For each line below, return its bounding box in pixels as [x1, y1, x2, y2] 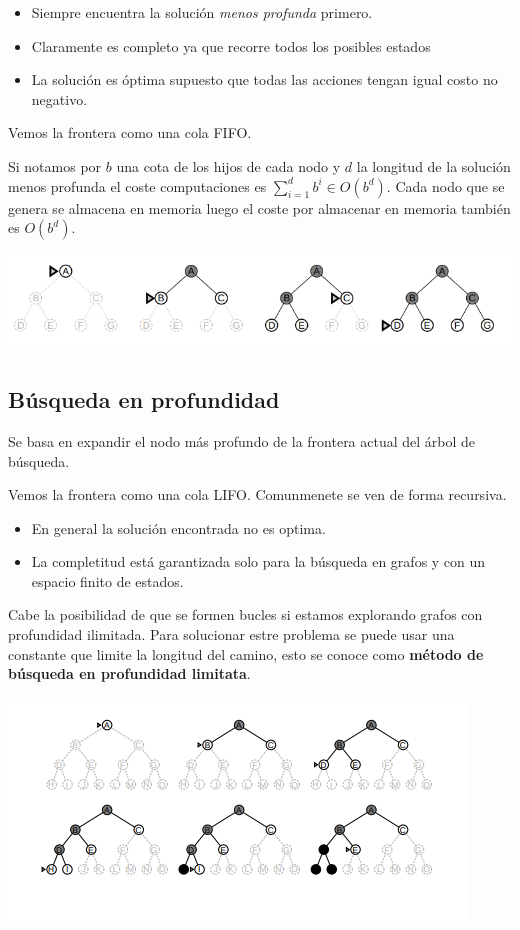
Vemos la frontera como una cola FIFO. [8, 122, 252, 143]
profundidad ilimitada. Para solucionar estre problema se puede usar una [8, 624, 455, 645]
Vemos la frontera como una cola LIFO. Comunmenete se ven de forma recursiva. [8, 484, 507, 505]
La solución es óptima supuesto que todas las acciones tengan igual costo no [31, 69, 498, 90]
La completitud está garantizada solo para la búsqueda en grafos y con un [31, 551, 486, 572]
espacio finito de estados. [31, 570, 184, 591]
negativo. [31, 88, 88, 109]
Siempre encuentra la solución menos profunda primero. [31, 2, 373, 22]
